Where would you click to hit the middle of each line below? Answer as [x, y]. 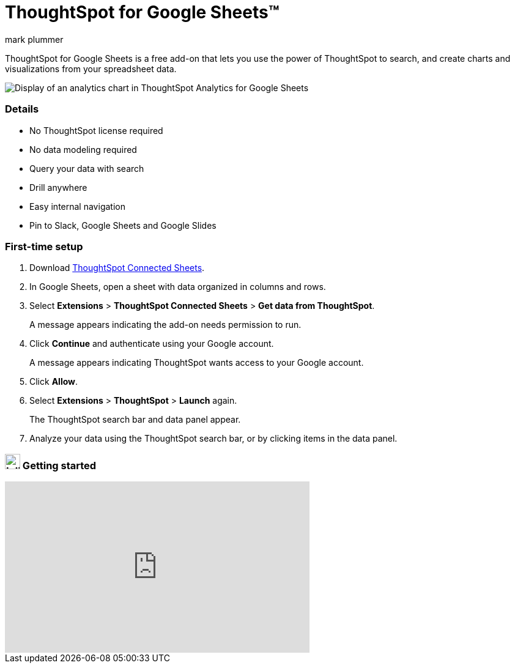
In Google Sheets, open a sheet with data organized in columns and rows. [178, 287]
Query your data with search [87, 168]
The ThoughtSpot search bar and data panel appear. [135, 420]
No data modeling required [83, 149]
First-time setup [44, 246]
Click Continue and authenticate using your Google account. [152, 344]
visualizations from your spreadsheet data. [91, 69]
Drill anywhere [58, 187]
